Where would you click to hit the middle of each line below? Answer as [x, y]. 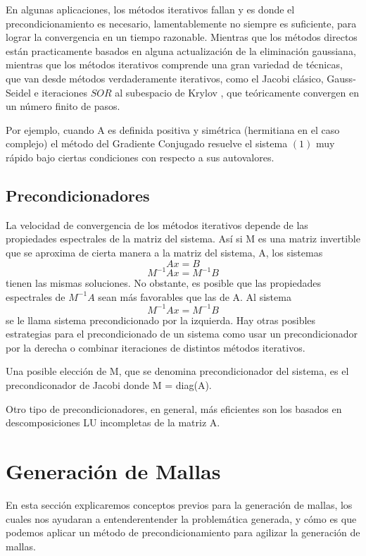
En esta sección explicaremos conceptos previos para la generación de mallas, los [179, 504]
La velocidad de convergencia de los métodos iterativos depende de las [157, 224]
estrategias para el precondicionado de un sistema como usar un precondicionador [182, 334]
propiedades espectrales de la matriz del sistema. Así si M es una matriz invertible [183, 239]
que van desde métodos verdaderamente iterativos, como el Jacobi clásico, [165, 78]
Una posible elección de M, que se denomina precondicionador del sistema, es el [177, 371]
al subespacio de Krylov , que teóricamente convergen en [237, 92]
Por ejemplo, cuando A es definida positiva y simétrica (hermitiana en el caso [173, 129]
